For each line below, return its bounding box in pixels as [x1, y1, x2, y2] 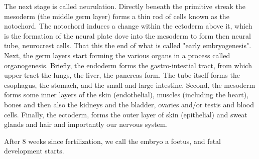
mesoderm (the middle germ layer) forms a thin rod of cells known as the [4, 11, 229, 21]
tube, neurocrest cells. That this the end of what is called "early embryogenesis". [4, 40, 251, 51]
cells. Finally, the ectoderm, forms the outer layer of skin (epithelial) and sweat [4, 109, 247, 119]
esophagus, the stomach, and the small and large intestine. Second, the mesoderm [4, 79, 255, 90]
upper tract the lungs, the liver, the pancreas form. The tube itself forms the [4, 70, 240, 80]
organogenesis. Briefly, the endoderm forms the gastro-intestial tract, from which [4, 60, 252, 70]
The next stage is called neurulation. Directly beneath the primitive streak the [4, 1, 245, 11]
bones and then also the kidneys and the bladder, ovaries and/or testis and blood [4, 99, 254, 109]
